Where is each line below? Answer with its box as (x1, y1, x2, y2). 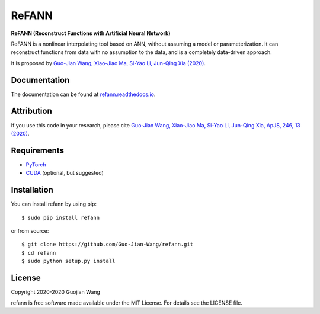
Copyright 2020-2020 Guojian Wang (11, 288, 101, 296)
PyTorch (25, 161, 46, 168)
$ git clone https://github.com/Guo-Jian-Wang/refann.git (21, 241, 194, 248)
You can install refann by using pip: (11, 200, 97, 207)
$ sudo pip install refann (21, 214, 100, 221)
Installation (11, 185, 53, 195)
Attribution (11, 106, 53, 116)
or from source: (11, 227, 49, 234)
